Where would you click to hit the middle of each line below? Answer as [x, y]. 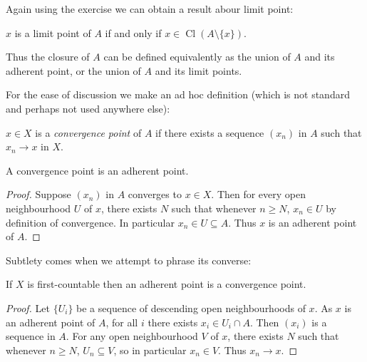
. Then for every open [259, 194]
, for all [122, 322]
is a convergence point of [88, 132]
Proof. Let [28, 307]
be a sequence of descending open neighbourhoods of [191, 307]
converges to [155, 194]
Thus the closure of [48, 57]
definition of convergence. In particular [90, 222]
